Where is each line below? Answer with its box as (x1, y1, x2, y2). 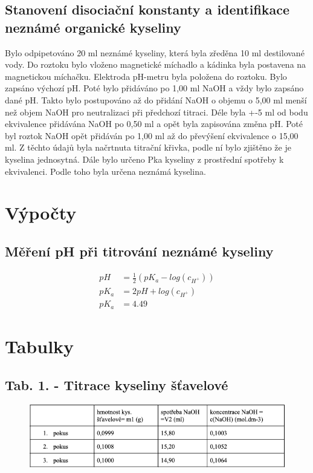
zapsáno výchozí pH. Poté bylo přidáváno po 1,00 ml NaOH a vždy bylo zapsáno (5, 82, 304, 94)
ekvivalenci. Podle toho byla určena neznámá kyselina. (5, 165, 206, 177)
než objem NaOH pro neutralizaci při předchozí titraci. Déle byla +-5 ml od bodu (5, 105, 308, 118)
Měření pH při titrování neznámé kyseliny (5, 241, 274, 260)
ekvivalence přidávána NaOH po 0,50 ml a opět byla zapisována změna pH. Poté (5, 117, 303, 130)
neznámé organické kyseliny (5, 18, 181, 36)
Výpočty (5, 200, 77, 225)
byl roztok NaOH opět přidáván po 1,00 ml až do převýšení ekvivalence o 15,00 (5, 129, 298, 142)
